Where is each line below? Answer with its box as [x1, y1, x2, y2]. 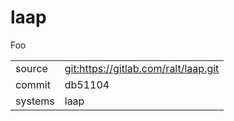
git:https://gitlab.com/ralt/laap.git [64, 61, 220, 75]
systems [15, 94, 55, 108]
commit [15, 77, 51, 91]
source [15, 61, 48, 75]
